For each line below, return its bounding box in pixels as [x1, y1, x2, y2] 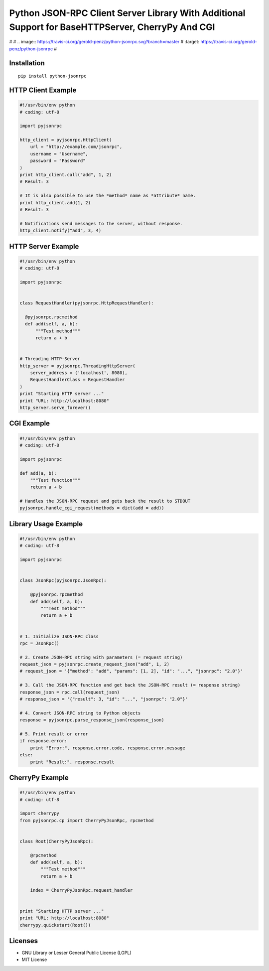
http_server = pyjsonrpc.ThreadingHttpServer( [19, 363, 135, 369]
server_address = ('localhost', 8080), [30, 370, 128, 376]
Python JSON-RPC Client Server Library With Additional [9, 7, 246, 18]
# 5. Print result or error [19, 731, 88, 737]
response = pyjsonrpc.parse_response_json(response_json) [19, 717, 164, 723]
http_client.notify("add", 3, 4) [19, 228, 102, 234]
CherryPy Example [9, 773, 69, 782]
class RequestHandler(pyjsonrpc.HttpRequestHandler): [19, 300, 154, 306]
